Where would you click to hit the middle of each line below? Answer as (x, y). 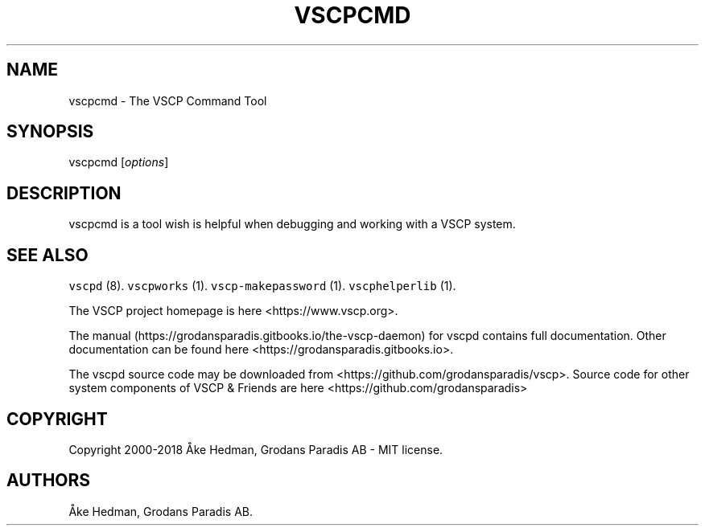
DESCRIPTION (64, 193)
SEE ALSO (47, 255)
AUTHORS (49, 481)
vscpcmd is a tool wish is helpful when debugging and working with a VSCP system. (292, 224)
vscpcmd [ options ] (119, 162)
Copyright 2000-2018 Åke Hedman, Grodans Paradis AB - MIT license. (256, 449)
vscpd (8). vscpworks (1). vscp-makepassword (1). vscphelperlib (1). (262, 286)
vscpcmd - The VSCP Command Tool (168, 100)
